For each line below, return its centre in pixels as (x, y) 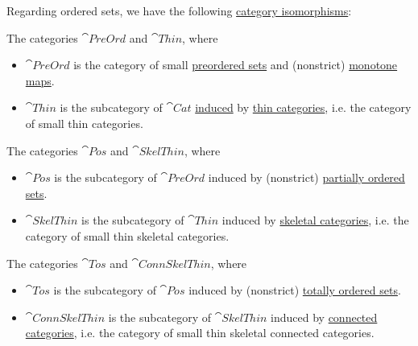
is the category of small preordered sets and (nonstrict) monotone (236, 65)
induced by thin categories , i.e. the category (303, 107)
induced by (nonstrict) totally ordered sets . (295, 290)
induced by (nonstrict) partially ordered (306, 177)
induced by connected (324, 317)
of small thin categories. (84, 123)
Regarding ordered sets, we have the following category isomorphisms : (179, 10)
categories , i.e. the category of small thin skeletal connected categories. (200, 333)
